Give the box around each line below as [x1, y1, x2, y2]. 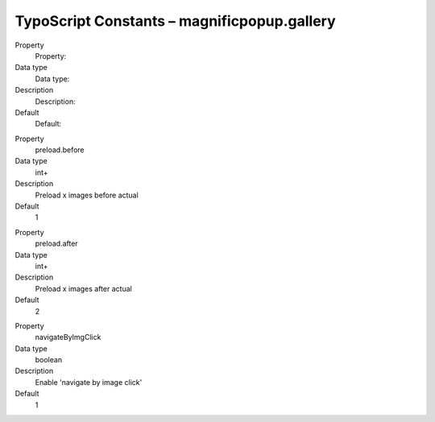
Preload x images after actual [35, 283, 132, 293]
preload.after [35, 238, 78, 249]
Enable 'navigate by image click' [35, 377, 143, 387]
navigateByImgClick [35, 333, 101, 342]
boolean [35, 355, 63, 365]
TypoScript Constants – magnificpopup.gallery [14, 12, 336, 30]
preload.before [35, 145, 85, 155]
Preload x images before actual [35, 190, 139, 200]
